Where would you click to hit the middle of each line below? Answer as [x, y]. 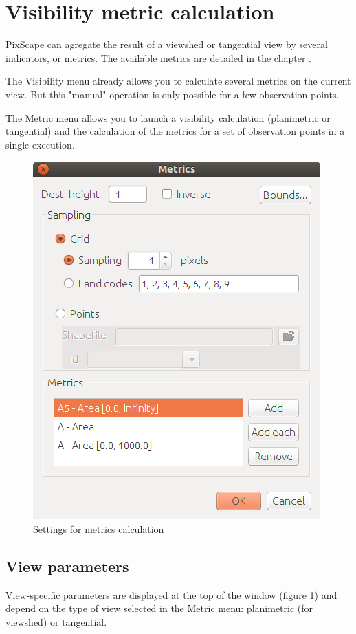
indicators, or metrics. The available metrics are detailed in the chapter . [158, 57]
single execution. [40, 144]
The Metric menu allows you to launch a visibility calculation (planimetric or [168, 117]
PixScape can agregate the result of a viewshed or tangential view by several [167, 44]
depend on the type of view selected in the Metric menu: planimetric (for [159, 608]
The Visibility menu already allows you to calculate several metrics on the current [178, 81]
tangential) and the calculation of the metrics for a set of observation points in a [175, 131]
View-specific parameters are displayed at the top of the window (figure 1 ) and [171, 594]
